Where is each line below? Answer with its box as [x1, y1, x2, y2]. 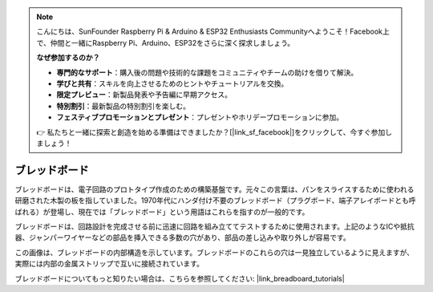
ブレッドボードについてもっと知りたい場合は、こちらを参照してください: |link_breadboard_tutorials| [14, 274, 345, 283]
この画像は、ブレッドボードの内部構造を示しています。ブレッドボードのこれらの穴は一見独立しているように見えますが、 [14, 247, 415, 257]
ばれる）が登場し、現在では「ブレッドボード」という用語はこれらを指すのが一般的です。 [14, 207, 310, 217]
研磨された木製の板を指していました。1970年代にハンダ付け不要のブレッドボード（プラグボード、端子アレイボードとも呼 [14, 196, 416, 205]
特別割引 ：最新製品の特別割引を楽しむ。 [56, 101, 190, 111]
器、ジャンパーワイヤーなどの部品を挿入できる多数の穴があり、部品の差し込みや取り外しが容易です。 [14, 233, 350, 242]
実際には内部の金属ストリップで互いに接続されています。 [14, 259, 204, 269]
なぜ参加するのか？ [36, 53, 100, 63]
